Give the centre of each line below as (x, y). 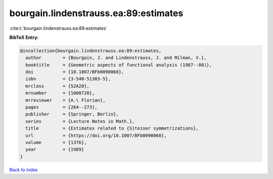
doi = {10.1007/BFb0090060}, (75, 72)
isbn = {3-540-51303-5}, (68, 79)
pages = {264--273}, (62, 107)
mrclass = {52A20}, (57, 86)
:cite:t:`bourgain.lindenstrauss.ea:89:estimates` (58, 28)
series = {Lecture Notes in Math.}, (80, 121)
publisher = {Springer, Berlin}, (72, 114)
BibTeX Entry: (24, 37)
